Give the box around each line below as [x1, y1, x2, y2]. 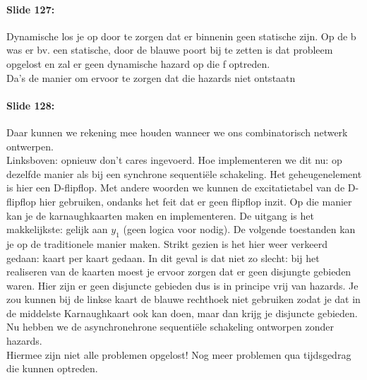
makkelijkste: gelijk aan [6, 222, 108, 237]
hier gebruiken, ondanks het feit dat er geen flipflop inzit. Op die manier [39, 194, 352, 208]
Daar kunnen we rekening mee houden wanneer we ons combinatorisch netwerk [6, 124, 348, 139]
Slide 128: [6, 97, 55, 112]
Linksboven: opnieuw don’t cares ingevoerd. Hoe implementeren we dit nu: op [6, 153, 342, 167]
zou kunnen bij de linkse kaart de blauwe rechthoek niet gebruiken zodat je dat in [6, 292, 361, 307]
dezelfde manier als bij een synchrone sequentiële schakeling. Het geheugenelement [6, 166, 362, 181]
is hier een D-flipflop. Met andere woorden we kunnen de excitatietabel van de [6, 180, 345, 195]
